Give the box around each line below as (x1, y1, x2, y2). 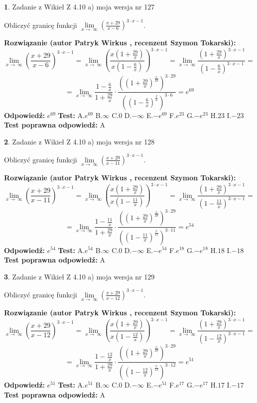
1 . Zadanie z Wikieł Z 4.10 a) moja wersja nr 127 (4, 1, 155, 11)
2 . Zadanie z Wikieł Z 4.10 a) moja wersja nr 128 (4, 136, 155, 146)
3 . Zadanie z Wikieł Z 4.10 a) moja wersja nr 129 (4, 271, 155, 281)
